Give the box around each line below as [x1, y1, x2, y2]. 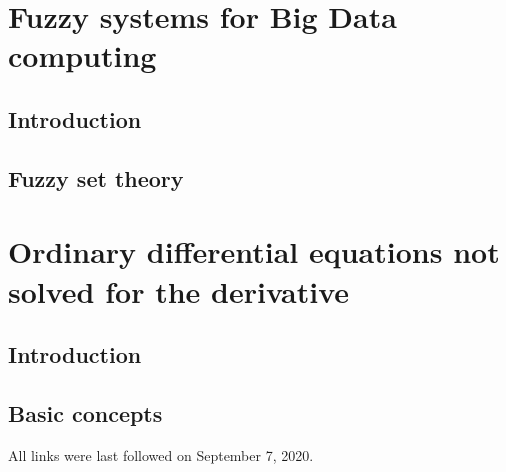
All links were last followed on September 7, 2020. [8, 444, 314, 465]
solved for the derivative [8, 270, 350, 311]
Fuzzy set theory [8, 162, 184, 193]
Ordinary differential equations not [8, 231, 500, 272]
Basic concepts [8, 397, 163, 428]
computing [8, 35, 157, 76]
